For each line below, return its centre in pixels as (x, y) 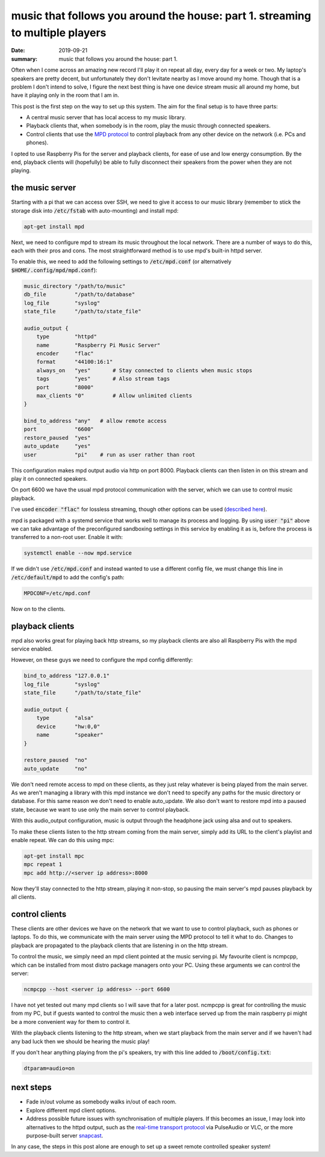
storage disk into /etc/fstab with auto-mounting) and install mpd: (95, 210)
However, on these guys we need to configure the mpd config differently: (102, 660)
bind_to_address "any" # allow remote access (95, 421)
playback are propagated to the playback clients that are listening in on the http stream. (119, 945)
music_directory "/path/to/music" (75, 286)
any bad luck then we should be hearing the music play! (80, 1041)
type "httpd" (67, 337)
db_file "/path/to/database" (79, 295)
